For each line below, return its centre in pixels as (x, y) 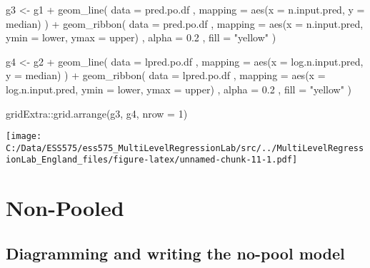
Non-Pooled (65, 208)
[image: (24, 136)
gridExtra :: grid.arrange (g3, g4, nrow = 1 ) (97, 113)
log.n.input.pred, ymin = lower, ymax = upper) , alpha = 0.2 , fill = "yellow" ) (179, 89)
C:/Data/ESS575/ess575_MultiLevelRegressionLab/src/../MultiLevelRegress (185, 148)
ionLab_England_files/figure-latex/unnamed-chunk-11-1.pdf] (152, 160)
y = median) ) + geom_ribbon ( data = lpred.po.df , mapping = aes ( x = (166, 75)
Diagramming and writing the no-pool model (175, 253)
